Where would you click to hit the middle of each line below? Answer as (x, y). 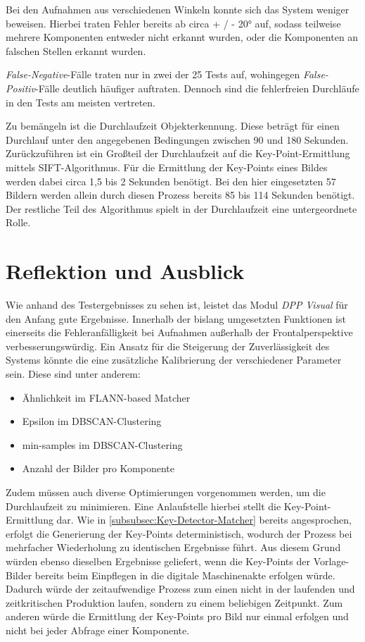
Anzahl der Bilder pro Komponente (98, 468)
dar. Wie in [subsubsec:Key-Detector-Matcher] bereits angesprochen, (204, 520)
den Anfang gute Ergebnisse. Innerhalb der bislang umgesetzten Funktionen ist (176, 318)
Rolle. (18, 222)
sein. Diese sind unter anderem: (73, 374)
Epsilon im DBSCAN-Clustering (92, 421)
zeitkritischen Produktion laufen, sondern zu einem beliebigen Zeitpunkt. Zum (174, 602)
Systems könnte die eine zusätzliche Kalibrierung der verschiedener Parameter (174, 360)
